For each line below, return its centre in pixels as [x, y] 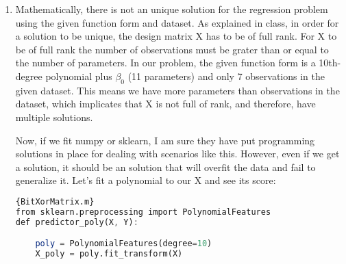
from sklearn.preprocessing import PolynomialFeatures [143, 212]
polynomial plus [79, 76]
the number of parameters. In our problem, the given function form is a [165, 63]
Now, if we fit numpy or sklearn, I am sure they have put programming [165, 140]
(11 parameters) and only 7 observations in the [226, 76]
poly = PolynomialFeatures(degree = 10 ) [124, 244]
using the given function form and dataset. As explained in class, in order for [177, 22]
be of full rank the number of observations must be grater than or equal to [172, 49]
